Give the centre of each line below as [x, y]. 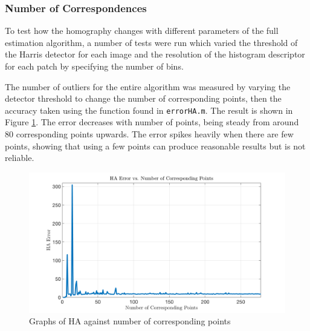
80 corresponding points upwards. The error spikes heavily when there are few [149, 134]
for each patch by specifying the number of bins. [94, 66]
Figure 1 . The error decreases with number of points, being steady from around [152, 122]
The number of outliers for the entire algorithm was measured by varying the [148, 86]
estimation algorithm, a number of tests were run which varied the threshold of [151, 42]
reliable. [20, 158]
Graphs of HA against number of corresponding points [130, 321]
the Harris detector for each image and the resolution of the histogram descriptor [155, 54]
